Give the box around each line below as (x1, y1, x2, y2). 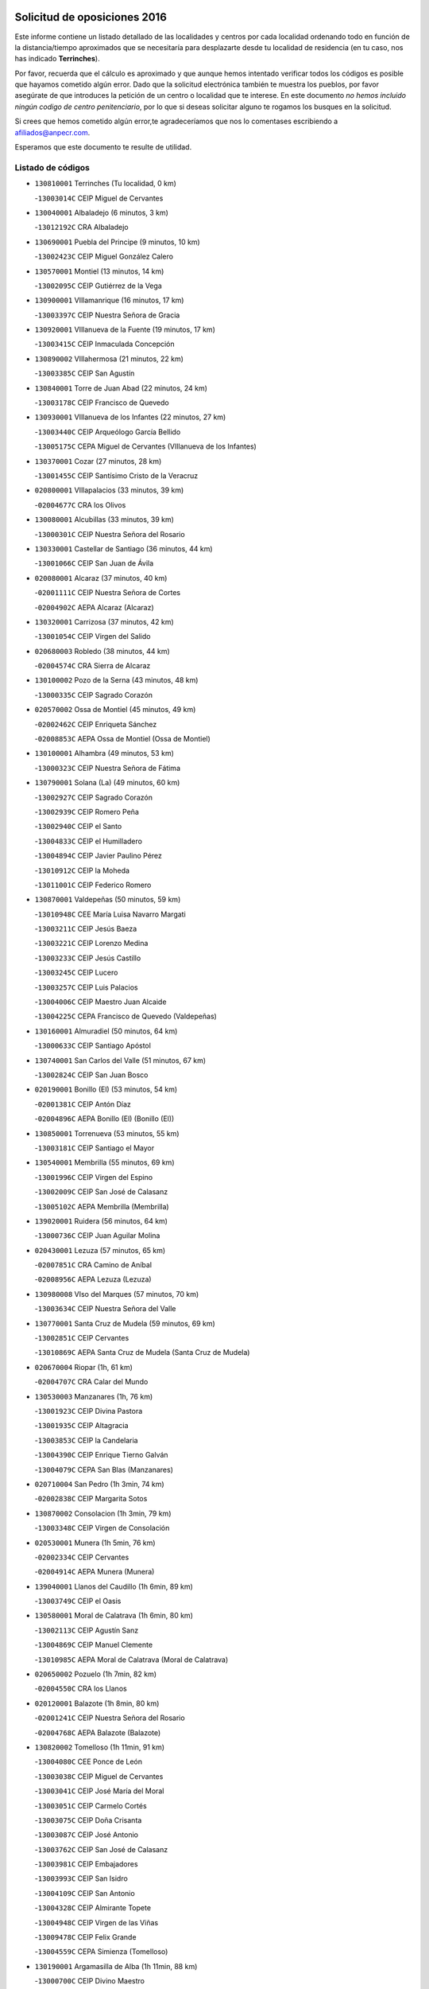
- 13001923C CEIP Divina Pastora (34, 1406, 143, 1415)
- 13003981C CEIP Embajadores (34, 1859, 138, 1869)
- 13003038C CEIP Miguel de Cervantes (34, 1771, 164, 1781)
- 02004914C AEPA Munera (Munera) (34, 1567, 155, 1577)
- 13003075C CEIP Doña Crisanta (34, 1815, 142, 1825)
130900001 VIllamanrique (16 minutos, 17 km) (34, 295, 184, 306)
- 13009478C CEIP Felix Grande (34, 1933, 137, 1942)
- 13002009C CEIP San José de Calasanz (34, 1187, 168, 1197)
